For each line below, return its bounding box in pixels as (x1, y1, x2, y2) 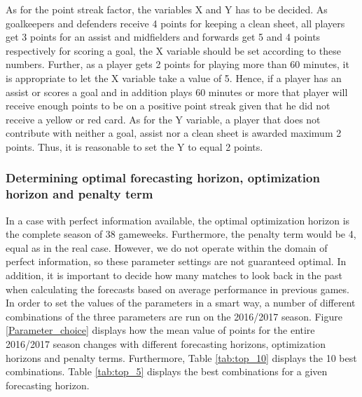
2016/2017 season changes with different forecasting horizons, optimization (6, 337, 326, 351)
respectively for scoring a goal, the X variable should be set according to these (6, 43, 341, 58)
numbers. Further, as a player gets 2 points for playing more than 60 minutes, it (6, 57, 349, 72)
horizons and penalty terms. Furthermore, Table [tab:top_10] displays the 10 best (6, 350, 357, 365)
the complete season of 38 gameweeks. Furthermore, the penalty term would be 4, (6, 227, 356, 241)
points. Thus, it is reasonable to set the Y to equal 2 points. (6, 139, 263, 154)
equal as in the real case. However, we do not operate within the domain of (6, 240, 328, 255)
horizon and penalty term (6, 185, 153, 203)
